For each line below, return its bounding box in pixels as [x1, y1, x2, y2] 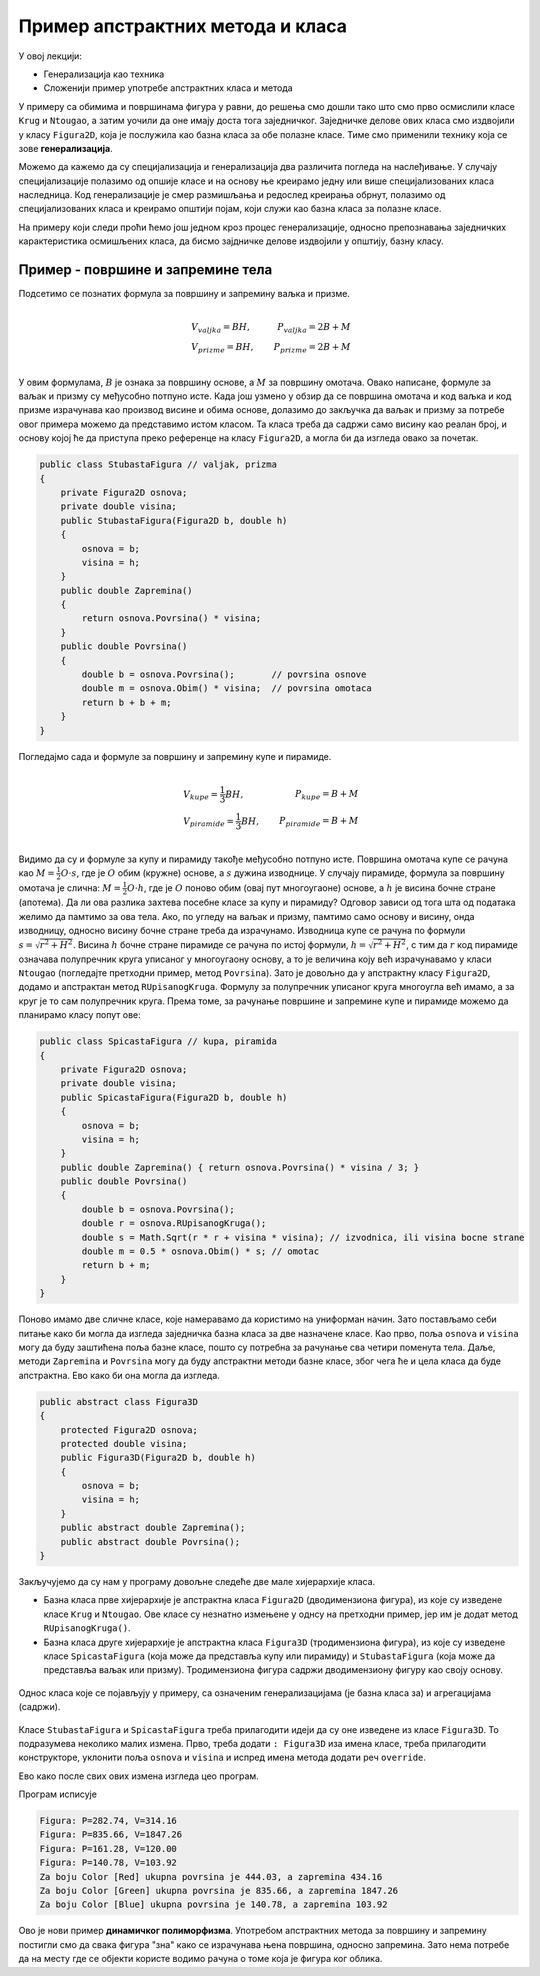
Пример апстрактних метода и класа [18, 15, 347, 37]
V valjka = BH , [190, 321, 250, 335]
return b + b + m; [81, 696, 172, 708]
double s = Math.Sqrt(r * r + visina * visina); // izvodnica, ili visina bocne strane [81, 1231, 525, 1243]
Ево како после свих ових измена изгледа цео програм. [18, 1770, 259, 1782]
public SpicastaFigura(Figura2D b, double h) [60, 1091, 288, 1103]
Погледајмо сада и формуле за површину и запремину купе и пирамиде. [18, 750, 332, 762]
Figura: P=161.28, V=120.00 [39, 1843, 177, 1854]
